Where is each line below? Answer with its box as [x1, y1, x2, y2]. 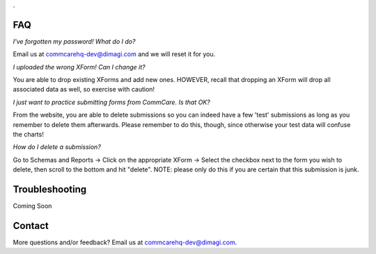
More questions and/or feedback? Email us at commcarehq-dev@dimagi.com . [13, 238, 237, 246]
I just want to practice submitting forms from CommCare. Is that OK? [13, 98, 210, 106]
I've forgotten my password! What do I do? [13, 37, 136, 45]
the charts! [13, 130, 45, 139]
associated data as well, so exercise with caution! [13, 85, 155, 94]
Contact [13, 219, 49, 232]
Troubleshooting [13, 184, 87, 196]
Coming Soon [13, 202, 52, 210]
